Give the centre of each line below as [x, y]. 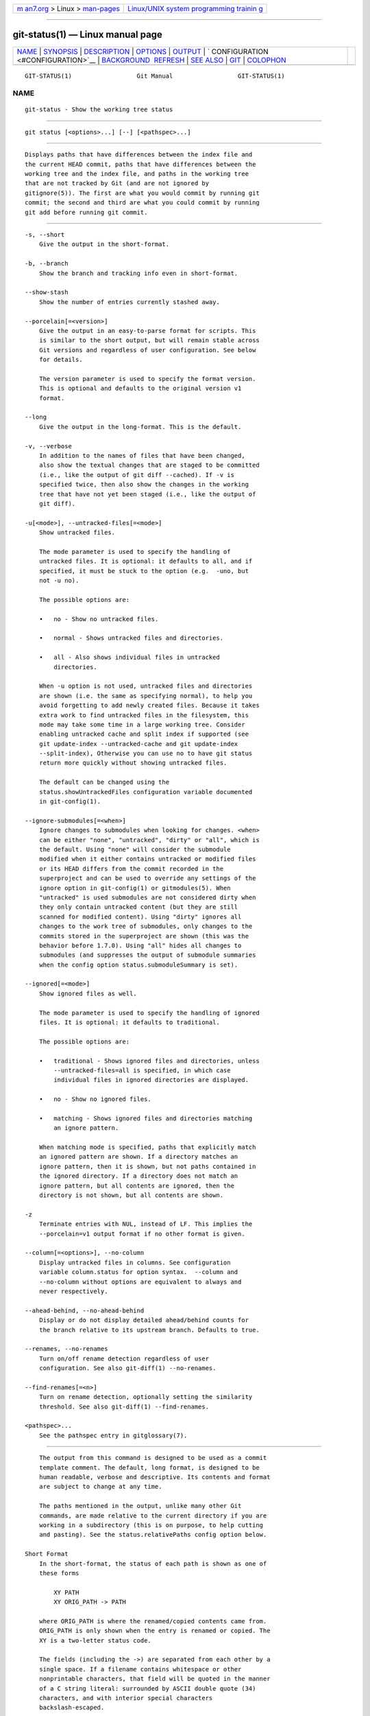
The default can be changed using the [104, 782]
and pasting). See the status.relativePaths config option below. [153, 1535]
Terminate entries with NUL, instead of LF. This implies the [146, 1224]
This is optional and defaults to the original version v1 [140, 389]
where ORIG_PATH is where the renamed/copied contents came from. [153, 1621]
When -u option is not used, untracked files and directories [146, 686]
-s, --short [45, 234]
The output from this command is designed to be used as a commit [153, 1458]
